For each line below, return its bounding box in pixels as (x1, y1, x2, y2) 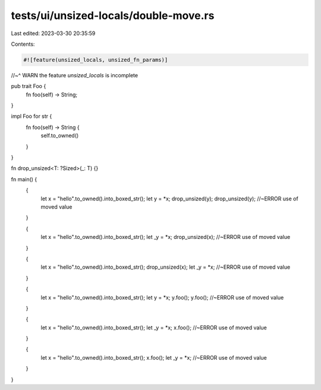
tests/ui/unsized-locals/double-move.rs (11, 9, 215, 22)
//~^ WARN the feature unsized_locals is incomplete (11, 71, 139, 78)
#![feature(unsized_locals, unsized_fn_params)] (23, 56, 168, 63)
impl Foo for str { (11, 113, 52, 120)
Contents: (11, 40, 35, 48)
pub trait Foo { (11, 83, 46, 90)
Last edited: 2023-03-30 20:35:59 (11, 30, 96, 37)
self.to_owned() (40, 132, 79, 139)
